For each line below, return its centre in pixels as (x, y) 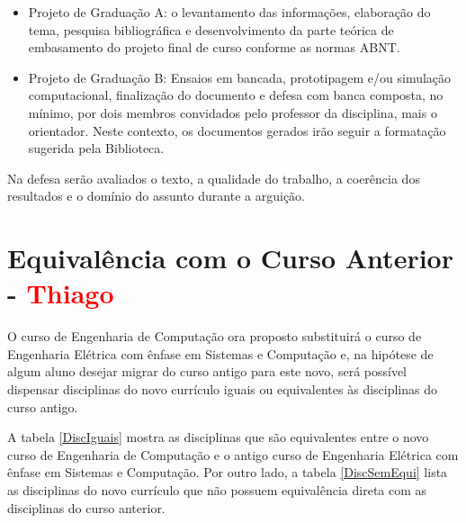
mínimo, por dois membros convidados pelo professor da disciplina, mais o (233, 112)
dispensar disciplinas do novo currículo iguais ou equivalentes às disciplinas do (222, 389)
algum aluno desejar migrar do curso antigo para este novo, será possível (207, 371)
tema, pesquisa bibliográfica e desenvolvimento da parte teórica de (211, 29)
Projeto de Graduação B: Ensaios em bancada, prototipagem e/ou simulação (240, 77)
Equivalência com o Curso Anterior (230, 258)
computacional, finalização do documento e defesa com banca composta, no (236, 95)
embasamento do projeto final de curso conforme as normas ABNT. (214, 47)
